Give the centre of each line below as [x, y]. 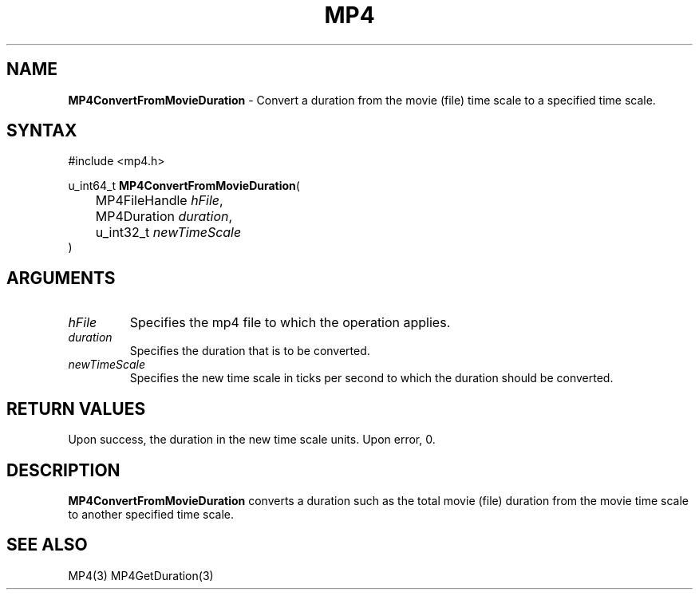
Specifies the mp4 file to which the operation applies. [290, 323]
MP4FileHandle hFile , [159, 201]
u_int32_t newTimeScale [168, 233]
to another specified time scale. [151, 514]
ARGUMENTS [61, 278]
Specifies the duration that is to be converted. [250, 351]
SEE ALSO [47, 545]
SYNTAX [42, 131]
